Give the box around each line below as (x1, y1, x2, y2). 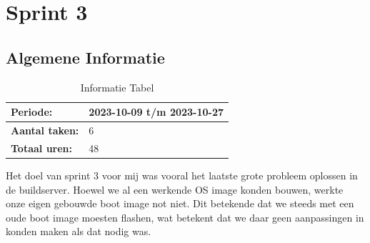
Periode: (11, 104, 53, 119)
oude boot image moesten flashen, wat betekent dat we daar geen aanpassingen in (6, 209, 364, 224)
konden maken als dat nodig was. (6, 224, 151, 239)
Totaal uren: (11, 140, 73, 155)
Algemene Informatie (6, 46, 165, 68)
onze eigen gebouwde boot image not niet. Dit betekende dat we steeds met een (6, 196, 354, 211)
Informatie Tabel (80, 79, 154, 94)
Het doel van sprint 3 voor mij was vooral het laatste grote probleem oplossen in (6, 167, 358, 182)
